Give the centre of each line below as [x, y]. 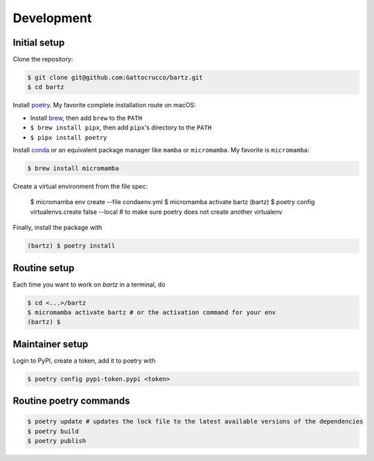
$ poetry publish [57, 441]
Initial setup [39, 43]
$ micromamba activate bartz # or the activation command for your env [152, 312]
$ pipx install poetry [69, 137]
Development [52, 18]
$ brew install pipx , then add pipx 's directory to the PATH [121, 127]
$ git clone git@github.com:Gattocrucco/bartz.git [115, 78]
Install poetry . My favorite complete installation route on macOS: [105, 105]
